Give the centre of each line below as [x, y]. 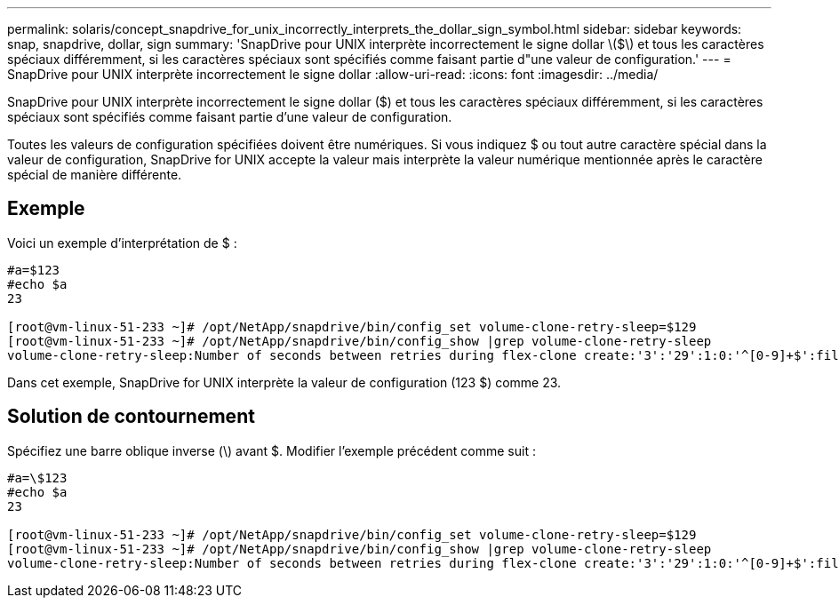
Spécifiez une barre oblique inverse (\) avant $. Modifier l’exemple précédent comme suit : [272, 450]
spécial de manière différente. [95, 175]
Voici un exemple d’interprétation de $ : [122, 243]
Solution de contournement [131, 417]
